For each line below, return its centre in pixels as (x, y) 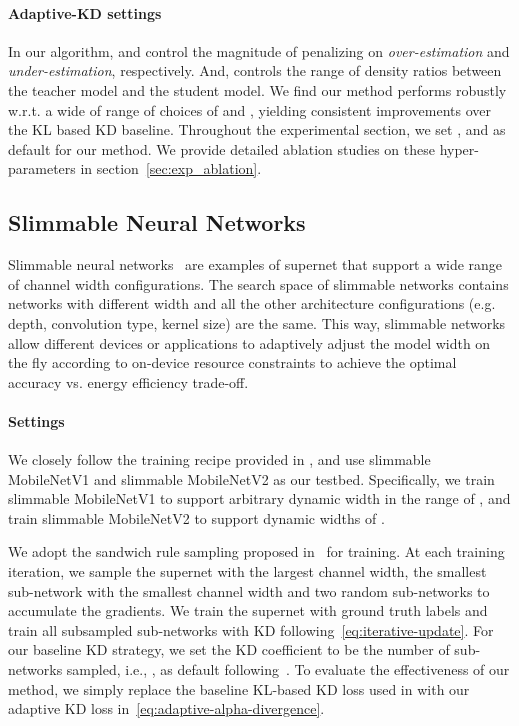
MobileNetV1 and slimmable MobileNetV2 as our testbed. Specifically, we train (251, 478)
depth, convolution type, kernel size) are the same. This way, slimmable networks (257, 322)
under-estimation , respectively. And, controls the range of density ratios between (255, 70)
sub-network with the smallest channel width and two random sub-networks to (249, 590)
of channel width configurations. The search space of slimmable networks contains (258, 283)
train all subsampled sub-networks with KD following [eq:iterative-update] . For (251, 629)
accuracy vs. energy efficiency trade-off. (128, 381)
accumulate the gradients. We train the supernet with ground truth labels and (248, 610)
